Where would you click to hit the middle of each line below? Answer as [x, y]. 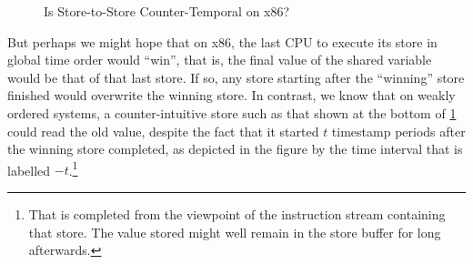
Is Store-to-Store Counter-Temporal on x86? [167, 11]
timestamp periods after [398, 131]
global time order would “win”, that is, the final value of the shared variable [220, 60]
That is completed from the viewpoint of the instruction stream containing [237, 214]
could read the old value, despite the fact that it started [163, 131]
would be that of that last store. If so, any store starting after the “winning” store [236, 77]
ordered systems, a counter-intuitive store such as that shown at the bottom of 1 [232, 112]
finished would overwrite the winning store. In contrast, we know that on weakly [231, 95]
